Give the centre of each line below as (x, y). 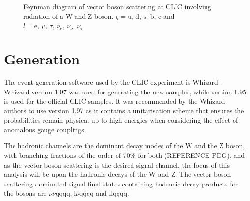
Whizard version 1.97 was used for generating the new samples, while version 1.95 (125, 91)
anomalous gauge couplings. (45, 129)
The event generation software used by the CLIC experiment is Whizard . (113, 82)
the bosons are (25, 193)
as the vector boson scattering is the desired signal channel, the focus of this (117, 164)
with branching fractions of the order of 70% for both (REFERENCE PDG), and (125, 155)
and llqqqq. (112, 193)
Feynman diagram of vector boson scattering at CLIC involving (117, 6)
